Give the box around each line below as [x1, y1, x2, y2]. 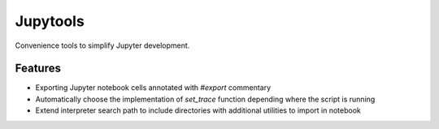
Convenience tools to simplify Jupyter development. [15, 41, 190, 50]
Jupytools [15, 12, 85, 30]
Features [15, 62, 61, 75]
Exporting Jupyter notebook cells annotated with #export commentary [35, 83, 272, 92]
